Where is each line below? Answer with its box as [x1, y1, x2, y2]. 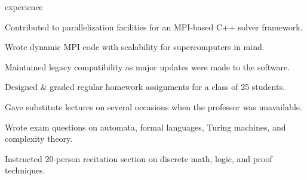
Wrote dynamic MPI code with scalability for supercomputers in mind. [5, 41, 265, 53]
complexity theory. [5, 132, 73, 145]
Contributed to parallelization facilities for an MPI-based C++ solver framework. [5, 20, 303, 33]
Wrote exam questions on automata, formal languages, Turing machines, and [5, 120, 286, 133]
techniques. [5, 164, 45, 176]
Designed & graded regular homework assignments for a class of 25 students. [5, 80, 285, 93]
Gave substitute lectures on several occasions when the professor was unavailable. [5, 100, 302, 113]
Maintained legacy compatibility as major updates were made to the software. [5, 60, 290, 73]
